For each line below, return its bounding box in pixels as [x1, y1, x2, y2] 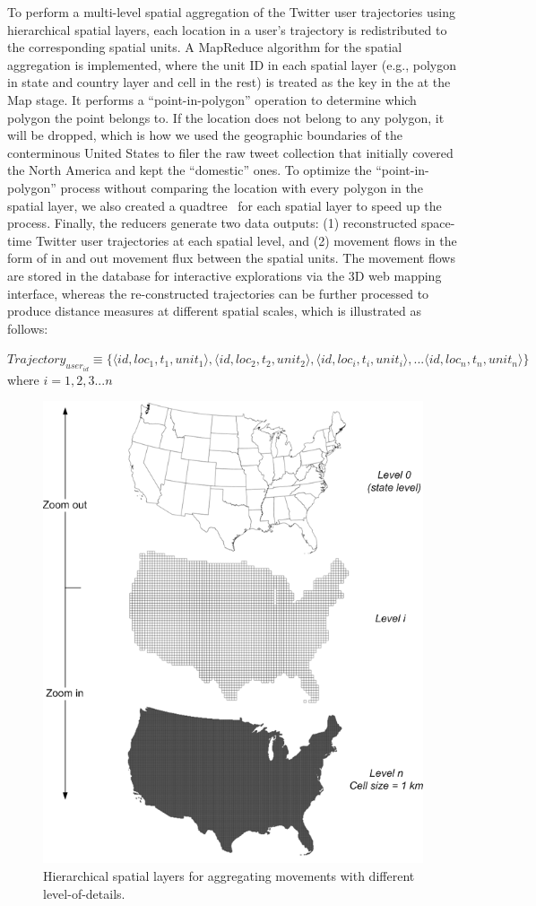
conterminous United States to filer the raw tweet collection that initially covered [7, 143, 454, 161]
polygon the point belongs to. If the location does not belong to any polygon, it [7, 108, 445, 126]
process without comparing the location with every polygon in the [60, 178, 423, 196]
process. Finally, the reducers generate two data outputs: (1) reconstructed [7, 213, 418, 232]
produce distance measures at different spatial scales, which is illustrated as [7, 301, 422, 320]
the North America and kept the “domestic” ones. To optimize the [7, 161, 372, 179]
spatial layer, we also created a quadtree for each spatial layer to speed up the [7, 196, 442, 214]
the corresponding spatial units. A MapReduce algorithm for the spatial [7, 38, 402, 57]
